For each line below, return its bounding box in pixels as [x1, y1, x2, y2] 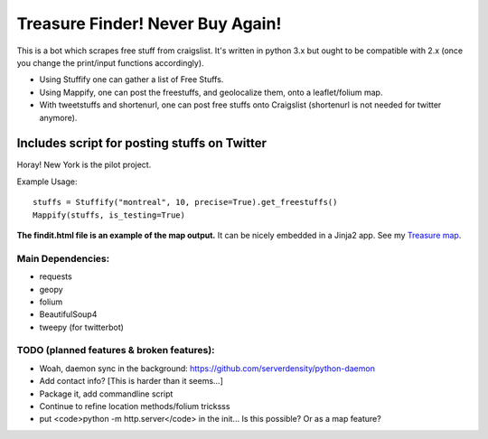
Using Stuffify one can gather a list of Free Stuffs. [39, 74, 224, 85]
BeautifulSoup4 [39, 309, 98, 320]
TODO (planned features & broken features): [16, 344, 216, 357]
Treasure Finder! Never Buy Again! [16, 14, 282, 33]
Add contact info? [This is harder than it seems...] [39, 376, 223, 387]
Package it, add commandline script [39, 388, 174, 399]
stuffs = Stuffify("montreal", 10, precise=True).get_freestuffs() [33, 197, 338, 208]
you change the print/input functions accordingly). [16, 57, 204, 68]
